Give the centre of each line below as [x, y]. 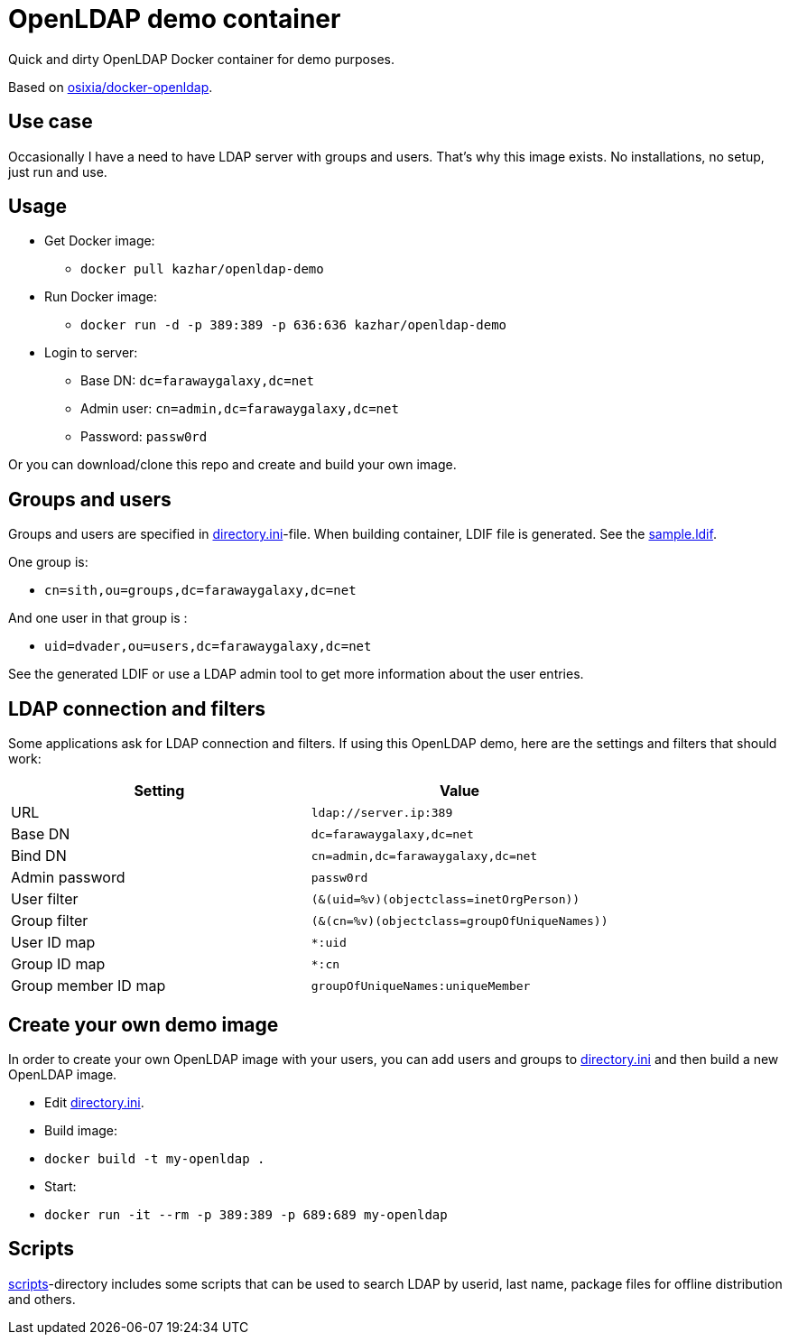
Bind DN [39, 856]
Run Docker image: [101, 297]
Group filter [50, 921]
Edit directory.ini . [94, 1102]
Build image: [81, 1130]
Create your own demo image [144, 1024]
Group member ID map [88, 986]
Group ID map [58, 964]
